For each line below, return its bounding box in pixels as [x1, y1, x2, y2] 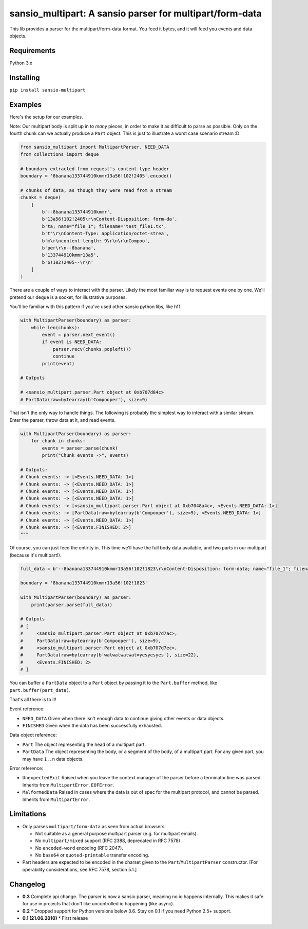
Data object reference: [9, 732, 57, 738]
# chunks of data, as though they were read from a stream [20, 187, 172, 193]
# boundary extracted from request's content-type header [20, 166, 169, 172]
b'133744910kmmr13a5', [42, 252, 100, 258]
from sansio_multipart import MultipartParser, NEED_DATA [20, 144, 169, 150]
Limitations [9, 810, 46, 818]
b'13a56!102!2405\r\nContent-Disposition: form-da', [42, 216, 178, 222]
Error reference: [9, 765, 44, 772]
